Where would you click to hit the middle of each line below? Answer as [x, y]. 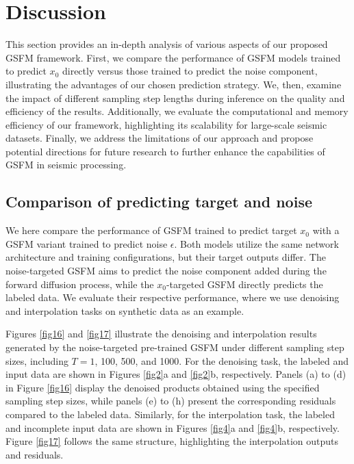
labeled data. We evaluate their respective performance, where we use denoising [173, 297]
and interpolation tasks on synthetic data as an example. [125, 310]
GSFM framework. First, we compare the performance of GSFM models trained [173, 57]
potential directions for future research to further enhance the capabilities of [165, 151]
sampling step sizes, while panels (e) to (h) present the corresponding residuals [171, 401]
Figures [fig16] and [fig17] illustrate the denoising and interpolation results [161, 334]
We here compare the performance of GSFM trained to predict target [151, 230]
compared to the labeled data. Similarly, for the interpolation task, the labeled [170, 414]
